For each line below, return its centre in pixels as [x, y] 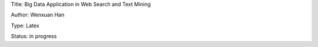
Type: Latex [25, 26]
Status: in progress [34, 36]
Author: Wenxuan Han [38, 15]
